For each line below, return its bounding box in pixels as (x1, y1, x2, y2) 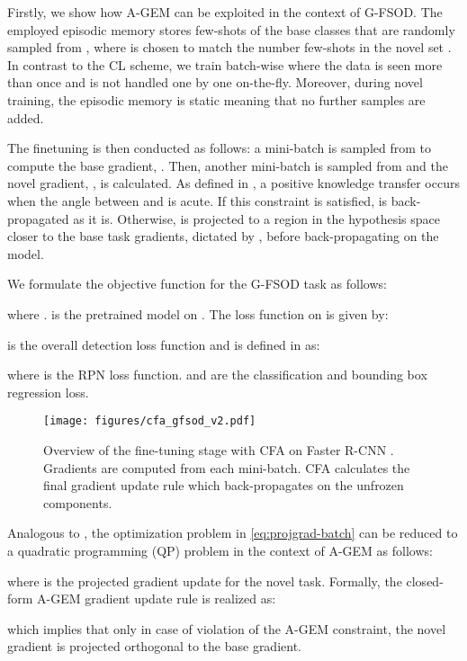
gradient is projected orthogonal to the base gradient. (7, 637, 301, 656)
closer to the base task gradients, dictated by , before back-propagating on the (7, 227, 439, 246)
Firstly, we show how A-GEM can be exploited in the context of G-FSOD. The (7, 3, 443, 21)
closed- (406, 571, 444, 590)
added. (7, 108, 44, 127)
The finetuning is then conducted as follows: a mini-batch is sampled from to (7, 138, 431, 157)
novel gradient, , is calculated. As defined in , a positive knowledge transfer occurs (7, 174, 460, 192)
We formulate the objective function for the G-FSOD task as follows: (7, 274, 387, 293)
